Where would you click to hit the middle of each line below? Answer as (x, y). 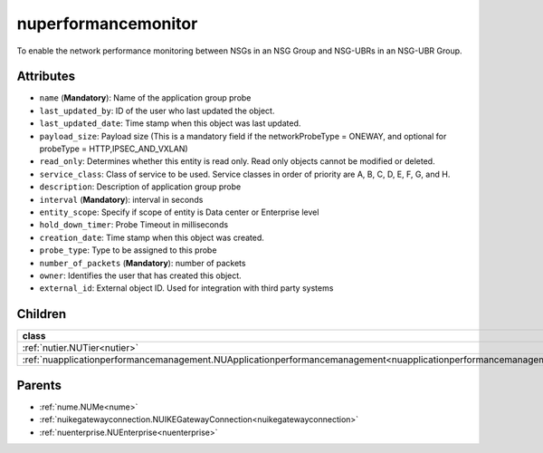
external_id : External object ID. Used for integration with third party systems (186, 288)
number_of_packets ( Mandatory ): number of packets (143, 263)
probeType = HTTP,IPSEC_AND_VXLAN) (114, 149)
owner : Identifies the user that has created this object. (140, 275)
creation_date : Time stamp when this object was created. (152, 237)
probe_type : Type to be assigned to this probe (128, 250)
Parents (39, 385)
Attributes (46, 77)
